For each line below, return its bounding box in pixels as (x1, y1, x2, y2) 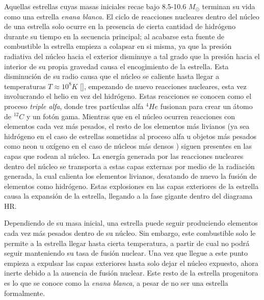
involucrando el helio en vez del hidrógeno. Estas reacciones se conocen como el (4, 91, 252, 101)
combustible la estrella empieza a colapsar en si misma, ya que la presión (4, 41, 232, 51)
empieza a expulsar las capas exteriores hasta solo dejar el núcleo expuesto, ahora (4, 257, 258, 268)
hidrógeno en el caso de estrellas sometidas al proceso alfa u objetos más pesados (4, 130, 257, 141)
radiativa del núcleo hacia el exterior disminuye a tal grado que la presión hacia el (4, 50, 260, 61)
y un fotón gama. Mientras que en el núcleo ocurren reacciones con (26, 111, 235, 121)
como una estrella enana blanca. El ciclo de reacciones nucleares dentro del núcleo (4, 11, 259, 21)
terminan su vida (202, 1, 255, 11)
